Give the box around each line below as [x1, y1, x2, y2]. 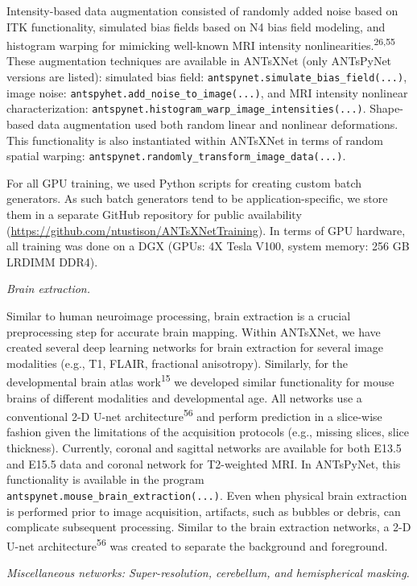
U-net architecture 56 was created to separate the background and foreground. [6, 534, 388, 554]
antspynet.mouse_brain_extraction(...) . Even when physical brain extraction [6, 486, 407, 503]
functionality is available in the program [6, 471, 204, 488]
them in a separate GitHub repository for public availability [6, 206, 302, 223]
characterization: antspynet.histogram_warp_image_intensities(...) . [6, 100, 366, 117]
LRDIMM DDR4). [6, 253, 98, 270]
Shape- [370, 100, 403, 117]
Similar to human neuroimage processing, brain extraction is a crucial [6, 307, 351, 324]
